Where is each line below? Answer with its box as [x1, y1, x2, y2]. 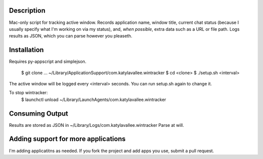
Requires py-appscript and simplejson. [9, 59, 87, 64]
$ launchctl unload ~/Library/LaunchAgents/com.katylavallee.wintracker [21, 97, 167, 102]
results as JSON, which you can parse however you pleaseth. [9, 33, 132, 39]
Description [9, 6, 46, 15]
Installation [9, 46, 44, 54]
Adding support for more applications [9, 135, 126, 143]
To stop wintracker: [9, 90, 48, 96]
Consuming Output [9, 109, 68, 118]
